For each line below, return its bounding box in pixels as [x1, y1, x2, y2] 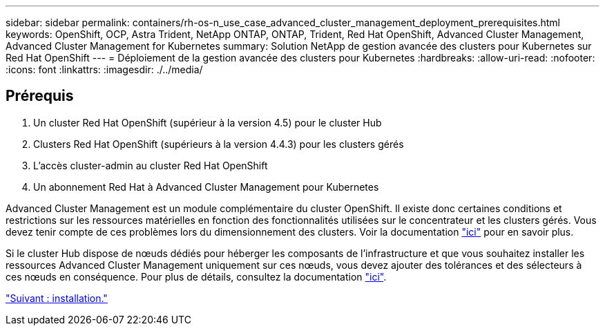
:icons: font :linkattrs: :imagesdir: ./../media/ [6, 64, 203, 75]
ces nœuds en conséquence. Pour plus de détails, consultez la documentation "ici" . [6, 270, 387, 283]
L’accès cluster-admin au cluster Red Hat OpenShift [33, 159, 268, 171]
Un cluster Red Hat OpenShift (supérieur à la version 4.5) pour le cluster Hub [33, 116, 382, 129]
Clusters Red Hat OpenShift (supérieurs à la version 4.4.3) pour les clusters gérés [33, 138, 404, 150]
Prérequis [6, 87, 74, 105]
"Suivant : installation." [6, 292, 108, 304]
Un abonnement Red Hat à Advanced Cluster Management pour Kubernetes [33, 180, 379, 193]
